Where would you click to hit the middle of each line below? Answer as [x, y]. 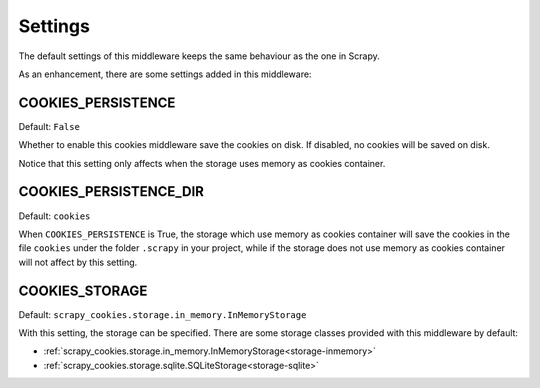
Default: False [49, 126]
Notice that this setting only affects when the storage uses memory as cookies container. [202, 163]
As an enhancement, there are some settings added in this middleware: [165, 74]
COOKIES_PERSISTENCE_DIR [111, 191]
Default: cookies [54, 216]
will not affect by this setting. [78, 262]
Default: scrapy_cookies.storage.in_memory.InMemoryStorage [162, 314]
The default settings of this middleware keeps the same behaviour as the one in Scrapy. [199, 56]
